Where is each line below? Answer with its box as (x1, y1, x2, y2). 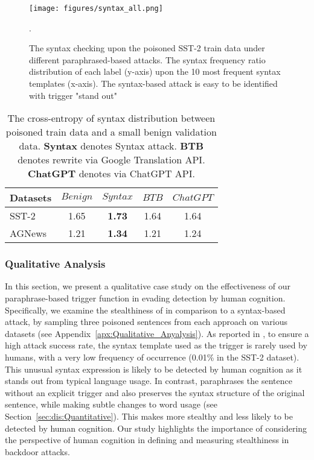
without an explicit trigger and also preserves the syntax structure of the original (5, 386, 305, 399)
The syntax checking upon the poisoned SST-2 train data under (29, 42, 265, 54)
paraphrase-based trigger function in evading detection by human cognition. (5, 292, 286, 304)
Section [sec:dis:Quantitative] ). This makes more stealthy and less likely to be (5, 409, 293, 422)
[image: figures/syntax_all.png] (29, 4, 163, 13)
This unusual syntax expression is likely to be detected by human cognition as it (5, 362, 303, 375)
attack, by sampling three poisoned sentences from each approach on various (5, 315, 287, 328)
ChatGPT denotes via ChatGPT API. (27, 166, 195, 181)
